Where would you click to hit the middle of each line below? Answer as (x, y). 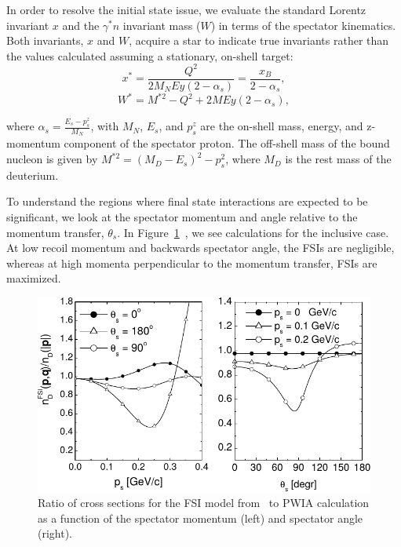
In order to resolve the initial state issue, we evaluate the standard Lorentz (186, 9)
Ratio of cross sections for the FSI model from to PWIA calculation (204, 503)
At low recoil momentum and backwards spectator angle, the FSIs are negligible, (200, 248)
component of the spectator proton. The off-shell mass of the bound (227, 143)
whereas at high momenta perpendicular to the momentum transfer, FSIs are (192, 263)
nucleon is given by (52, 159)
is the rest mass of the (338, 159)
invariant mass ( (162, 25)
